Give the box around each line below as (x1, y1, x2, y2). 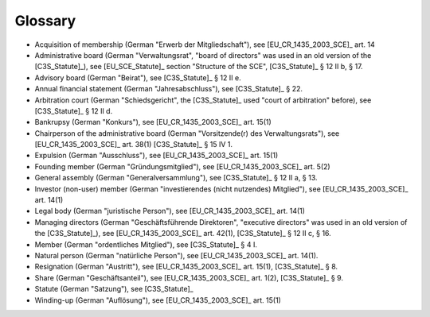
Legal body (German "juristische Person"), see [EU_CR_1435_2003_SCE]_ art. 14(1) (34, 207, 306, 216)
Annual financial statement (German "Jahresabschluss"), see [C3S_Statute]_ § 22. (34, 84, 303, 94)
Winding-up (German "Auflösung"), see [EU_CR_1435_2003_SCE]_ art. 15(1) (34, 295, 282, 305)
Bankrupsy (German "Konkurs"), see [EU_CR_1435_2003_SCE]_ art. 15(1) (34, 118, 272, 127)
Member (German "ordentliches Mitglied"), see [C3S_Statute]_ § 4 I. (34, 239, 258, 249)
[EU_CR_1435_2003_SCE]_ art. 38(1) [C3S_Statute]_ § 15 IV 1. (34, 140, 233, 149)
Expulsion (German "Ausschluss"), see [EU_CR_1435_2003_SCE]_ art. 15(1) (34, 151, 279, 160)
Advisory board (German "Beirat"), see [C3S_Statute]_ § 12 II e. (34, 72, 242, 83)
